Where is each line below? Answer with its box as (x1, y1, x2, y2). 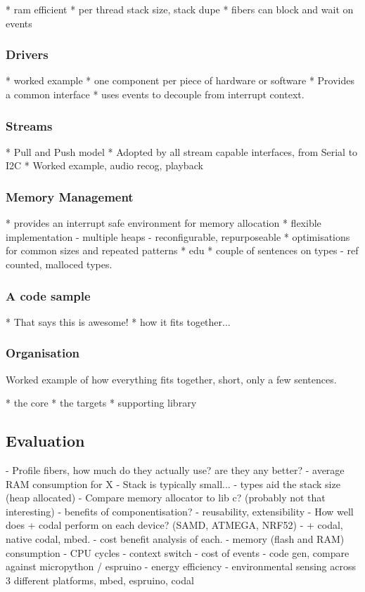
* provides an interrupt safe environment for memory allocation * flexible (6, 216, 321, 230)
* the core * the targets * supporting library (6, 395, 197, 410)
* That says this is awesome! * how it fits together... (6, 314, 231, 329)
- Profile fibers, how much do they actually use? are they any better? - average (6, 463, 345, 478)
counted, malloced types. (6, 257, 113, 271)
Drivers (6, 46, 49, 63)
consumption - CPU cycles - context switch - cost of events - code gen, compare (6, 545, 350, 560)
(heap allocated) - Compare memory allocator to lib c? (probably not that (6, 490, 326, 505)
